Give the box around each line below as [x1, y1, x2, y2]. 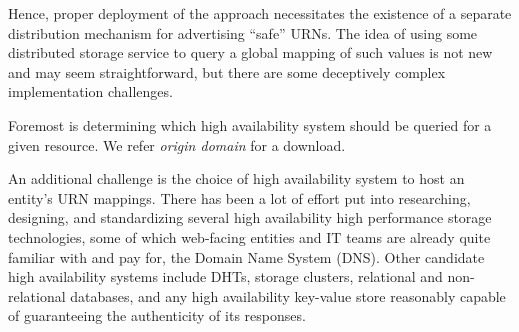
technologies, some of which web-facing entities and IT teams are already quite [8, 226, 491, 247]
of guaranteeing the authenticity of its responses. [8, 305, 306, 326]
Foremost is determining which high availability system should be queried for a [8, 114, 492, 135]
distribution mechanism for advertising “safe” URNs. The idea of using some [8, 22, 478, 43]
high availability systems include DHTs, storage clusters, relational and [8, 266, 443, 287]
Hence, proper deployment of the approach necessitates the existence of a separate [8, 3, 512, 23]
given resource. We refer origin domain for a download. [8, 134, 346, 155]
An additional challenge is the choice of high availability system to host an [8, 168, 465, 189]
